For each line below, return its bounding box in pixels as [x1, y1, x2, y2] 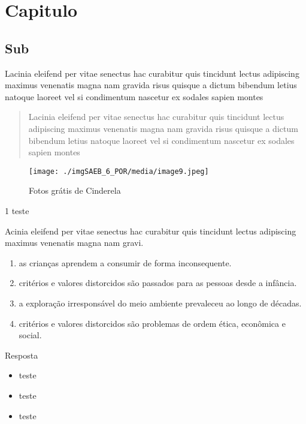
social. [19, 329, 42, 341]
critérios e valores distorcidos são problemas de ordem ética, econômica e [19, 317, 286, 329]
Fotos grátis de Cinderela [29, 184, 121, 197]
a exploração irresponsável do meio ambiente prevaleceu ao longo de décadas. [19, 296, 302, 309]
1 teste [5, 204, 29, 216]
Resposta [5, 348, 38, 361]
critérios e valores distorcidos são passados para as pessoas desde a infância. [19, 276, 297, 289]
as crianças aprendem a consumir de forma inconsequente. [19, 256, 232, 269]
